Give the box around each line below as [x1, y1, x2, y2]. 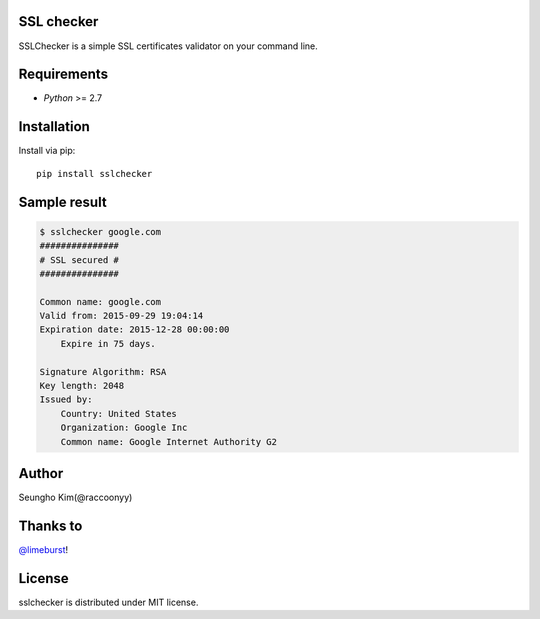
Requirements [18, 66, 109, 83]
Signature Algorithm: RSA [39, 366, 167, 377]
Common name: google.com [39, 296, 162, 307]
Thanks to [18, 517, 83, 534]
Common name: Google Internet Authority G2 [60, 436, 277, 447]
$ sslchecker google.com [39, 226, 162, 237]
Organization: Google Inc [60, 422, 188, 434]
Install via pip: [18, 145, 76, 157]
